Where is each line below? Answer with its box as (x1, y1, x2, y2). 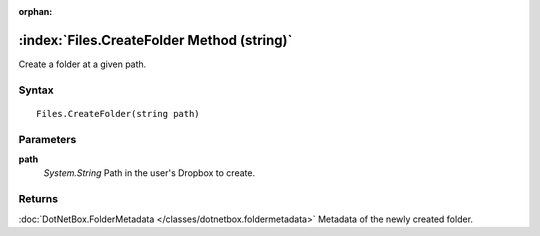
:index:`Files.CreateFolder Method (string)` (18, 31, 293, 49)
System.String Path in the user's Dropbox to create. (43, 167, 255, 179)
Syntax (18, 83, 54, 97)
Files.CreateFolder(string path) (36, 108, 200, 119)
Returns (18, 192, 59, 206)
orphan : (18, 6, 53, 17)
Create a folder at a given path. (18, 58, 147, 70)
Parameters (18, 132, 77, 146)
